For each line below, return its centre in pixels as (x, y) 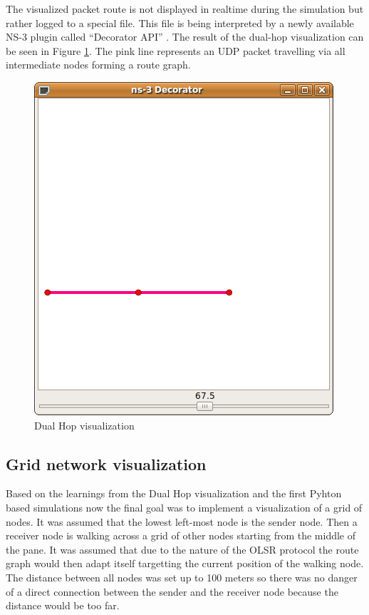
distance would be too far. (63, 605)
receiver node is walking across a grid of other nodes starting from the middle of (181, 535)
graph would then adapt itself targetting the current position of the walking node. (185, 563)
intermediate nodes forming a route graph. (98, 65)
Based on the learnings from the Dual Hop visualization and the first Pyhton (174, 493)
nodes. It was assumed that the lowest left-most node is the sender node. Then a (182, 521)
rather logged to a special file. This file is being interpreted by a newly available (180, 22)
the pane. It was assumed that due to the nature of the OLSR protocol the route (182, 549)
